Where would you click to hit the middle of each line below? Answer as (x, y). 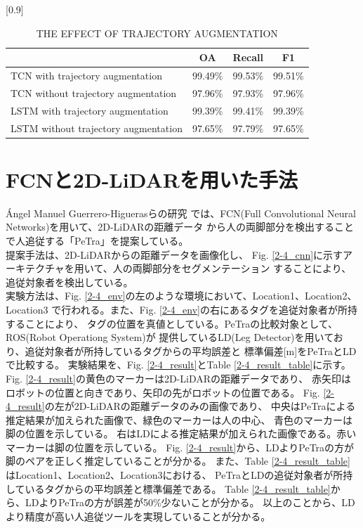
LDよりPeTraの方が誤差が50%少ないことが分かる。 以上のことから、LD (190, 502)
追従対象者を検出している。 (70, 282)
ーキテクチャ (35, 268)
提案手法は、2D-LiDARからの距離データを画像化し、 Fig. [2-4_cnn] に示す (174, 254)
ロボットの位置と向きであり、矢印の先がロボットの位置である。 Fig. (163, 392)
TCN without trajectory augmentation (94, 92)
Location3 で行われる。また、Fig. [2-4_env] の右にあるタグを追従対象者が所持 (181, 309)
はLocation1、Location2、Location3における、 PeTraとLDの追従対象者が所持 (179, 475)
